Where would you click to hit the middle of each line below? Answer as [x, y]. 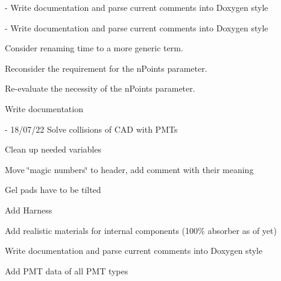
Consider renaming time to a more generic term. [94, 48]
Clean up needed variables [53, 149]
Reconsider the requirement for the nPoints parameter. [106, 68]
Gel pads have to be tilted [53, 190]
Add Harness [29, 210]
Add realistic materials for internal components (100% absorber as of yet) [141, 230]
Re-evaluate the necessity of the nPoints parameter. [100, 88]
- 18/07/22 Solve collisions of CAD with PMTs [91, 129]
